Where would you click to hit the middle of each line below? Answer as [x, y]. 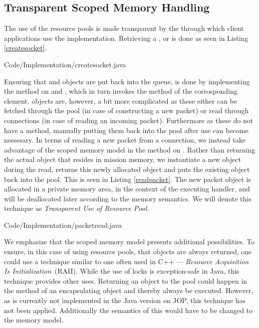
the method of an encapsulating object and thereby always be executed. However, [129, 290]
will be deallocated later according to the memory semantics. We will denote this [128, 198]
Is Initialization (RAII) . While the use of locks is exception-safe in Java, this [122, 271]
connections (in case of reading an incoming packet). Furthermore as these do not [129, 120]
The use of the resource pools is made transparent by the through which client [124, 28]
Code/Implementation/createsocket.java [65, 64]
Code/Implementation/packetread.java [63, 225]
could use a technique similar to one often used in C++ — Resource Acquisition [127, 261]
